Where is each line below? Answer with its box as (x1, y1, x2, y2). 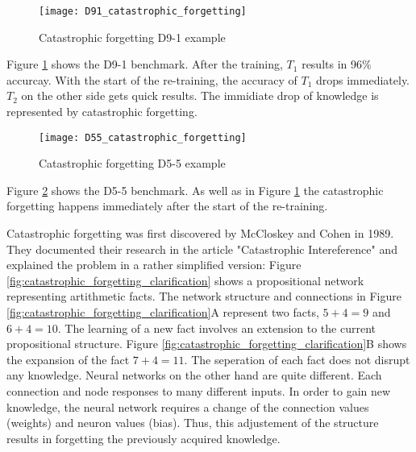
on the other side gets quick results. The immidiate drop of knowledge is (21, 87, 379, 104)
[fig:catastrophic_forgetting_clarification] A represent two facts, (6, 304, 319, 321)
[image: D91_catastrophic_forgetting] (39, 6, 247, 17)
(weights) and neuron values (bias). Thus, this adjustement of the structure (6, 414, 379, 431)
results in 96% (302, 56, 372, 73)
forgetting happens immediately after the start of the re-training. (6, 197, 328, 214)
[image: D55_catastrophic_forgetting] (39, 131, 247, 143)
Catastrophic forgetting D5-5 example (39, 155, 226, 172)
